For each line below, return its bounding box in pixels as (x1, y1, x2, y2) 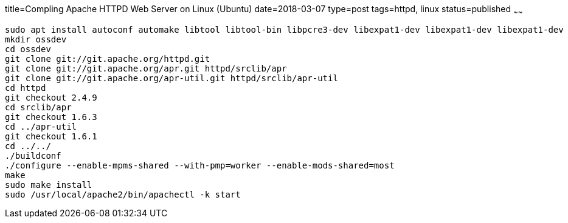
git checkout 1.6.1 (5, 131, 97, 141)
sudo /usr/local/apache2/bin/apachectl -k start (5, 189, 241, 199)
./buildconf (5, 150, 61, 161)
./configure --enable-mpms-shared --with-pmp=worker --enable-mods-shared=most (5, 160, 395, 170)
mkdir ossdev (5, 34, 67, 44)
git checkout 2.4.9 (5, 92, 97, 102)
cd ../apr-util (5, 121, 77, 131)
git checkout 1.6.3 (5, 111, 97, 122)
